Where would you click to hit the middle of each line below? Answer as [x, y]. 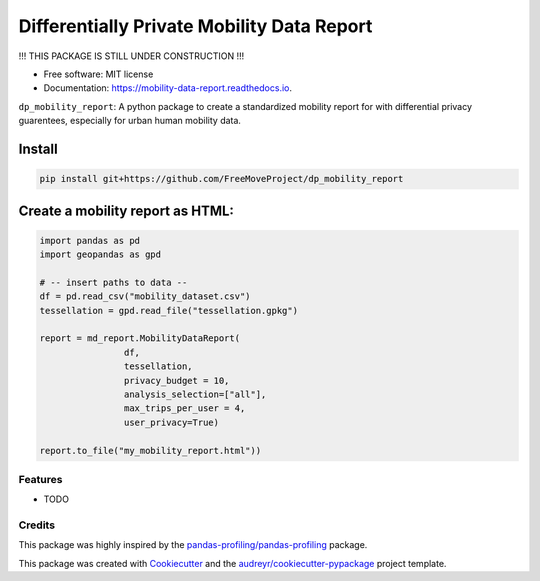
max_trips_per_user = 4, [184, 408]
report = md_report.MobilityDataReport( [139, 338]
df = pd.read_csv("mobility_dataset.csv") [145, 296]
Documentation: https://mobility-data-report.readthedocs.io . [167, 88]
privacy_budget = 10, [176, 380]
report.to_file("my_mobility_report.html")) [150, 450]
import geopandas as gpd [100, 254]
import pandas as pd [89, 240]
